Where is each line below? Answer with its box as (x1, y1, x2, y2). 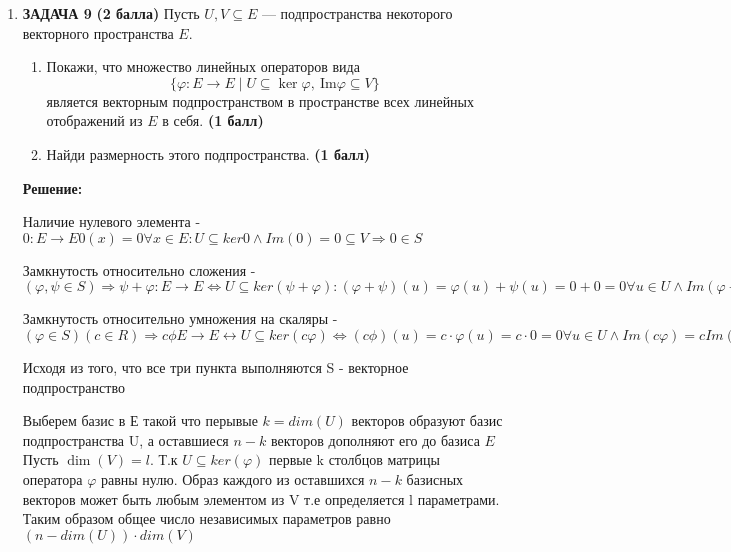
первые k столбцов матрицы (269, 449, 440, 470)
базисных (406, 468, 464, 489)
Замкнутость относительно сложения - (22, 259, 256, 280)
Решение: (22, 177, 83, 198)
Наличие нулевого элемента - (22, 211, 201, 232)
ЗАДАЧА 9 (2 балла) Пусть (22, 3, 200, 23)
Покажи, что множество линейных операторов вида (46, 56, 360, 77)
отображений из (46, 110, 143, 131)
